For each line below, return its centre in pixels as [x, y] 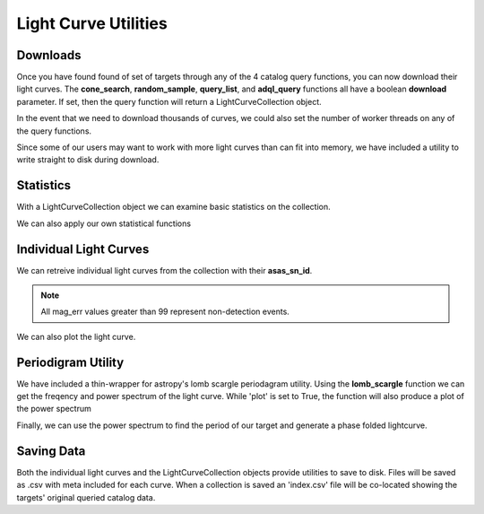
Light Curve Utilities [92, 23]
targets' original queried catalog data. [86, 497]
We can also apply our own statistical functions [104, 223]
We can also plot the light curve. [76, 336]
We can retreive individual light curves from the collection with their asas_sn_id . [164, 270]
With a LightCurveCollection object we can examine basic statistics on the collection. [173, 207]
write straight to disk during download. [88, 160]
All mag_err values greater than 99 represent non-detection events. [165, 312]
